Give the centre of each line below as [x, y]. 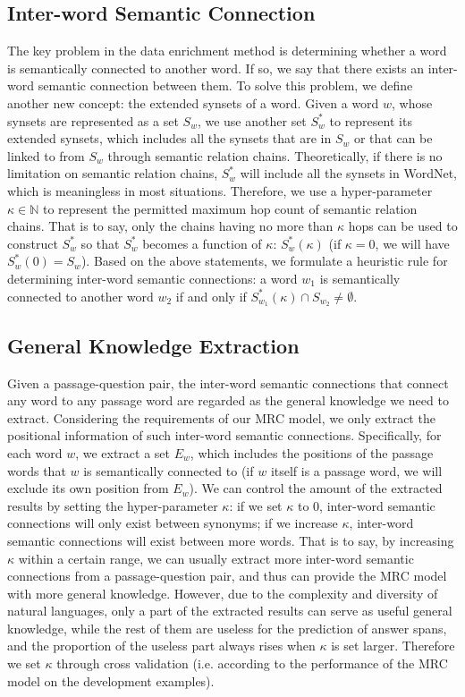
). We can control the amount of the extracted [316, 488]
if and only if [211, 296]
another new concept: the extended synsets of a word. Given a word [193, 102]
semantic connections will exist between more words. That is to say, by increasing [231, 540]
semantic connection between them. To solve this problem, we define [225, 85]
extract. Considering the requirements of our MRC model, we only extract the [221, 417]
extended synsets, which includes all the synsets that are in [169, 138]
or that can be [393, 138]
